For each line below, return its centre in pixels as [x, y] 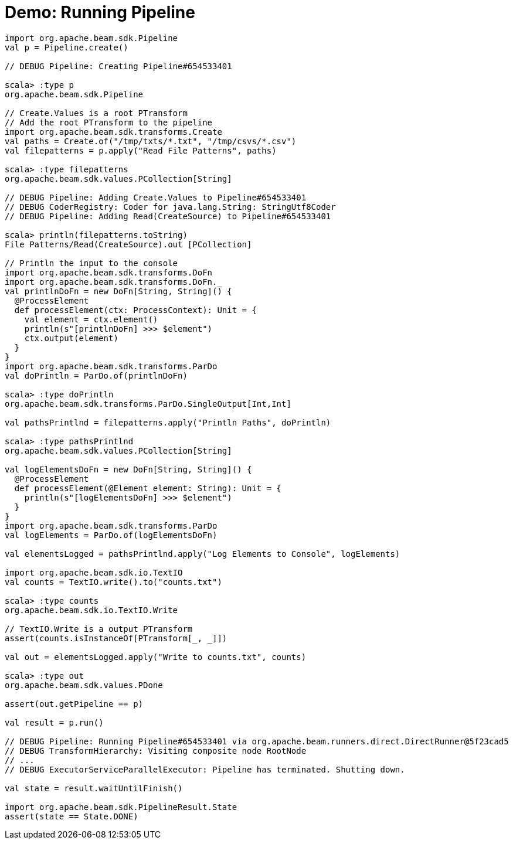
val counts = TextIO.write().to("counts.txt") [113, 582]
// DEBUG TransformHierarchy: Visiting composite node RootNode [156, 751]
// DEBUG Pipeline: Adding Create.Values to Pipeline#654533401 [156, 197]
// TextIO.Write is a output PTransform [99, 629]
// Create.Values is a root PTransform [96, 113]
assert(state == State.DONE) [72, 816]
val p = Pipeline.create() [67, 47]
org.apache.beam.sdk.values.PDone [84, 685]
